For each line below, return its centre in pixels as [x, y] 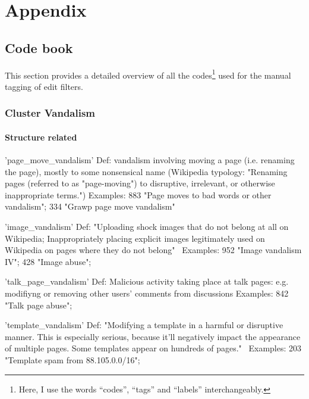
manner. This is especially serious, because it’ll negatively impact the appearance [153, 336]
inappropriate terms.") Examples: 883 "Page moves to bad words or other [138, 194]
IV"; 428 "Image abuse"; [48, 261]
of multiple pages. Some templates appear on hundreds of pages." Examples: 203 [153, 348]
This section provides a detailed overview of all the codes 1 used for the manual [148, 74]
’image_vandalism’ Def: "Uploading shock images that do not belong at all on [147, 227]
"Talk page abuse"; [39, 305]
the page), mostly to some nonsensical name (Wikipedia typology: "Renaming [146, 171]
